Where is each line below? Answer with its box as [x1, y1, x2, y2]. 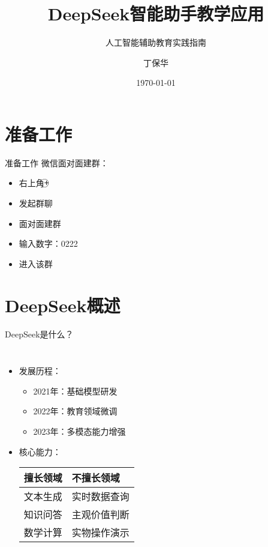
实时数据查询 [71, 489, 130, 504]
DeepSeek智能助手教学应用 [47, 1, 264, 26]
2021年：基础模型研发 [33, 384, 118, 397]
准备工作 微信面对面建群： [5, 156, 109, 169]
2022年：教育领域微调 [33, 405, 118, 417]
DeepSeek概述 [5, 292, 121, 317]
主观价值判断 [71, 507, 130, 522]
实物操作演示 [71, 525, 130, 540]
